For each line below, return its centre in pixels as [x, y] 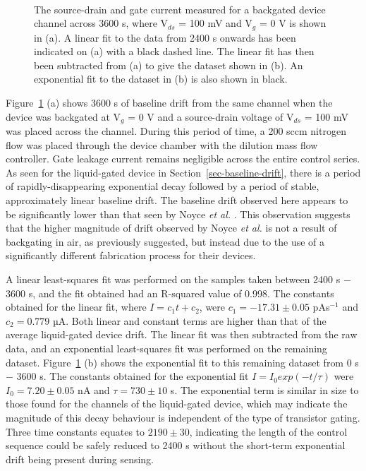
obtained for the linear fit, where [76, 307]
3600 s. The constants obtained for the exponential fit [133, 376]
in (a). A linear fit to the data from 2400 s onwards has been [165, 37]
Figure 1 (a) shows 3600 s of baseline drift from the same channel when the [169, 103]
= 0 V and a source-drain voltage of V [211, 116]
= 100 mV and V [215, 23]
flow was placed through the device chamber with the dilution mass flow [162, 144]
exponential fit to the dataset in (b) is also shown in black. [161, 79]
